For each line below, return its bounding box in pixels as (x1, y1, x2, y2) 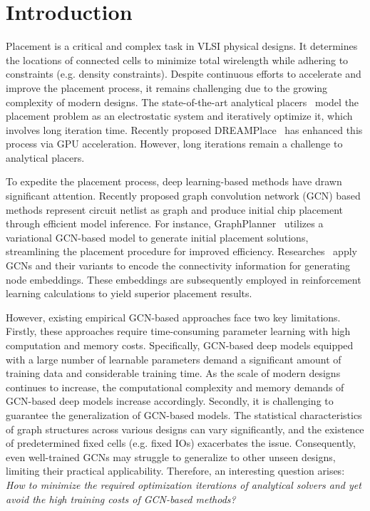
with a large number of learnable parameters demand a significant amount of (6, 351, 341, 366)
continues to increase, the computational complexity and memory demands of (6, 379, 344, 394)
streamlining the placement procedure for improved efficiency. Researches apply (6, 244, 357, 259)
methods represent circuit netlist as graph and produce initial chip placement (6, 202, 344, 217)
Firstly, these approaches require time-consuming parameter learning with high (6, 324, 351, 339)
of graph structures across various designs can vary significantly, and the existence (6, 421, 364, 436)
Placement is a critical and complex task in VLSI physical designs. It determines (6, 38, 358, 53)
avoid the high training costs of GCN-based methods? (6, 491, 236, 506)
